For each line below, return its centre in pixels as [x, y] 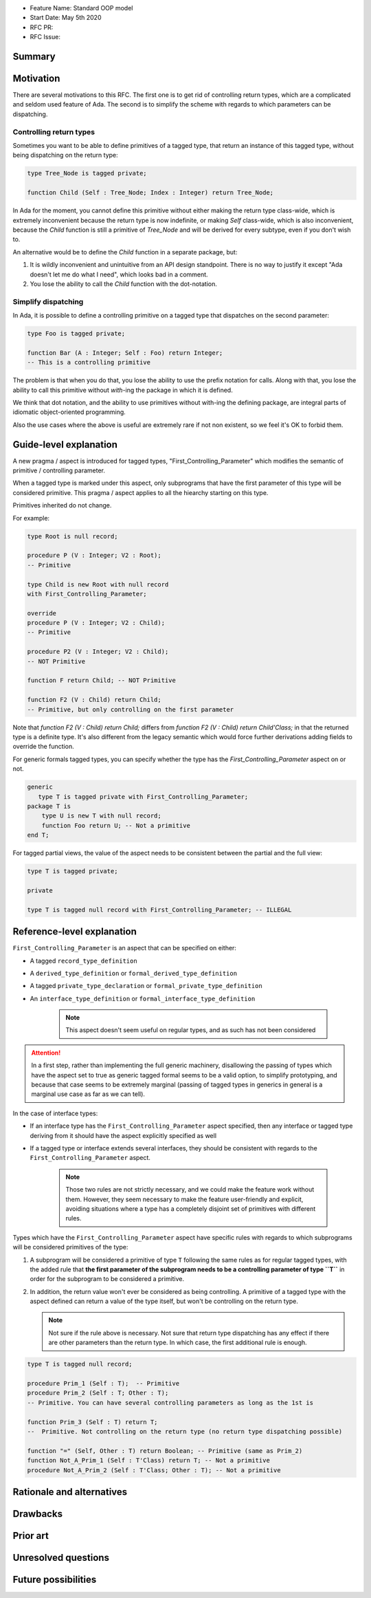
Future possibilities [55, 1579]
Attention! [46, 1053]
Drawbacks [38, 1514]
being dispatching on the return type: [65, 155]
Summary [34, 56]
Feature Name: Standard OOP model [81, 8]
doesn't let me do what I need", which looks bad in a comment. [119, 274]
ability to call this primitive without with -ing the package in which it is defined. [123, 390]
